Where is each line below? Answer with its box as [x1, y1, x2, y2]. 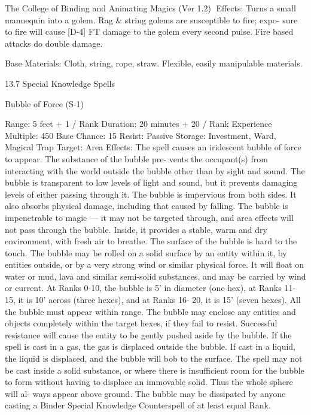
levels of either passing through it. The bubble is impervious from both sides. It [5, 187, 297, 200]
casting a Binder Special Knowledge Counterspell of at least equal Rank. [5, 399, 271, 411]
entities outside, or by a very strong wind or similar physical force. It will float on [5, 258, 304, 271]
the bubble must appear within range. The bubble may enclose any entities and [5, 305, 296, 317]
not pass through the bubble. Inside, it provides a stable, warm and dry [5, 223, 267, 235]
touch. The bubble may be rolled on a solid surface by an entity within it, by [5, 246, 287, 259]
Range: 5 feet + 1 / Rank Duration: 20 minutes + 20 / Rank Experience [5, 117, 272, 130]
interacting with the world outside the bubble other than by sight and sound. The [5, 164, 305, 177]
